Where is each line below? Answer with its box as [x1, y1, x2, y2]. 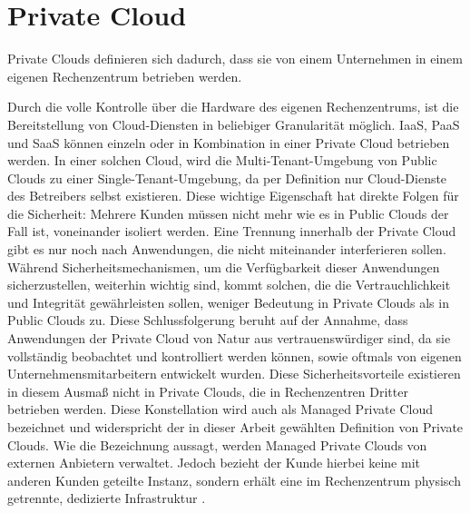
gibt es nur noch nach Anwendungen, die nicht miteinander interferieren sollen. [7, 240, 446, 259]
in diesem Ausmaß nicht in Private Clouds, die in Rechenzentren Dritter [7, 381, 408, 400]
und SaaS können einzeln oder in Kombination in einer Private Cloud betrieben [7, 133, 450, 152]
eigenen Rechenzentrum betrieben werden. [7, 66, 242, 85]
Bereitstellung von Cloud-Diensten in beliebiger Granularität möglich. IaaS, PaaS [7, 114, 460, 133]
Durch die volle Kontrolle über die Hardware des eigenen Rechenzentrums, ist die [7, 97, 459, 116]
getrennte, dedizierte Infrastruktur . [7, 488, 206, 508]
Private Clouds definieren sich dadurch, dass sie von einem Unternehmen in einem [7, 49, 463, 68]
